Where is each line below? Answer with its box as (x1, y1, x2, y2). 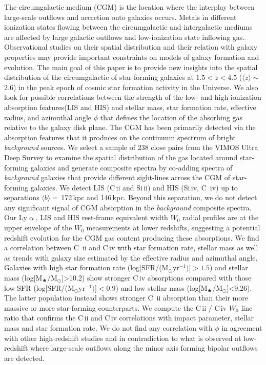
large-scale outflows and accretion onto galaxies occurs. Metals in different (4, 11, 237, 22)
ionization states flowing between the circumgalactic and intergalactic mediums (4, 22, 253, 32)
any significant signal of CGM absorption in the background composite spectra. (4, 202, 252, 212)
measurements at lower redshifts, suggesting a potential (86, 222, 260, 233)
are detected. (4, 352, 45, 363)
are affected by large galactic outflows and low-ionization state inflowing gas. (4, 31, 245, 42)
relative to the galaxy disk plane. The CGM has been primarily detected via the (4, 122, 256, 133)
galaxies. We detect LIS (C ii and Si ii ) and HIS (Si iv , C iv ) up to (30, 182, 238, 192)
